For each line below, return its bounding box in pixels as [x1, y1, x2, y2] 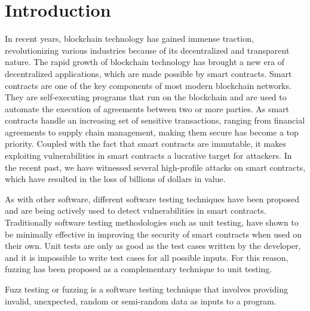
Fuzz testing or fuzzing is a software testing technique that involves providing [5, 283, 288, 295]
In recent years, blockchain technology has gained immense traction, [5, 32, 254, 45]
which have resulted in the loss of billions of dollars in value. [5, 173, 226, 185]
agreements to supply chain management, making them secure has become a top [5, 125, 299, 138]
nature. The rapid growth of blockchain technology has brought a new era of [5, 56, 285, 68]
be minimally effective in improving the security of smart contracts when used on [5, 227, 302, 240]
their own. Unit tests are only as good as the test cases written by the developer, [5, 239, 301, 252]
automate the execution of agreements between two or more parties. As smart [5, 102, 290, 115]
